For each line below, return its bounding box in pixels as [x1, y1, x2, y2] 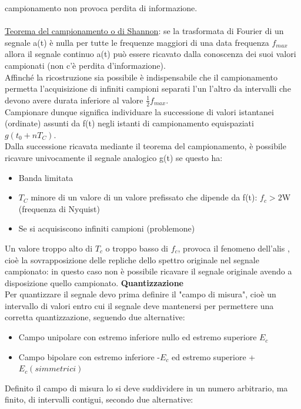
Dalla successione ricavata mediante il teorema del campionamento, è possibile [5, 140, 286, 152]
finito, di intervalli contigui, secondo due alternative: [5, 393, 193, 405]
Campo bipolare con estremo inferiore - [18, 350, 160, 363]
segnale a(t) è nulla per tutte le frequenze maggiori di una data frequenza [5, 36, 269, 48]
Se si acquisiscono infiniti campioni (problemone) [18, 222, 195, 234]
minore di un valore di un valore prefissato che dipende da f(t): [31, 191, 257, 203]
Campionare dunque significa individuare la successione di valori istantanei [5, 105, 274, 118]
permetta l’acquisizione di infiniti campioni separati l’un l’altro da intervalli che [5, 82, 291, 95]
